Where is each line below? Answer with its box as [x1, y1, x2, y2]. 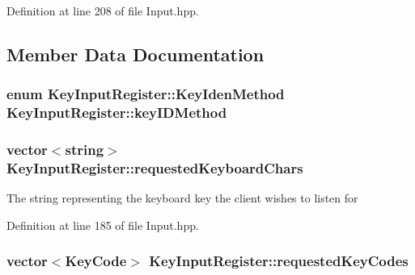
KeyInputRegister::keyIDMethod [6, 102, 227, 123]
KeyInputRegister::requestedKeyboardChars [6, 157, 303, 177]
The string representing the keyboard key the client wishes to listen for [6, 190, 358, 206]
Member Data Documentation [6, 41, 265, 66]
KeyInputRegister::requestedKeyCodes [149, 251, 409, 271]
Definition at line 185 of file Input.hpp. [6, 216, 199, 233]
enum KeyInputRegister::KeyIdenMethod [6, 84, 285, 104]
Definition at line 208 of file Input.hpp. [6, 2, 199, 19]
